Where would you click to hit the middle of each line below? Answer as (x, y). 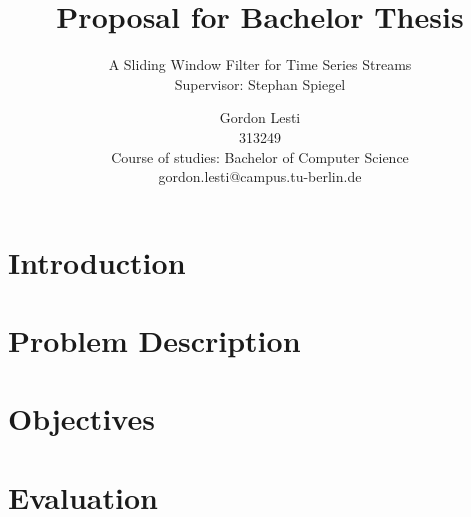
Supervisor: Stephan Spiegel (260, 83)
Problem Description (154, 340)
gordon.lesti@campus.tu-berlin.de (260, 176)
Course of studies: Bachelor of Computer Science (260, 156)
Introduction (97, 261)
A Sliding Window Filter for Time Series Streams (260, 64)
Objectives (81, 418)
